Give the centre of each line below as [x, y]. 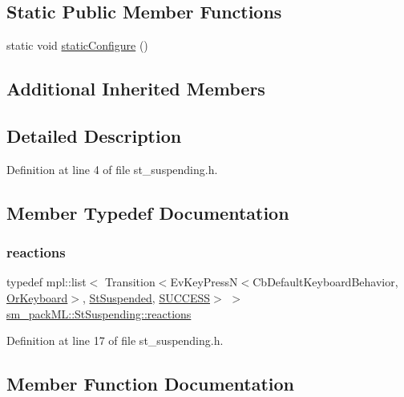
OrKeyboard [37, 297]
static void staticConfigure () [77, 45]
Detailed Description [94, 135]
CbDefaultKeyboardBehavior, [325, 282]
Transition [130, 282]
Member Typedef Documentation [148, 212]
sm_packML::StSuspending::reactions [99, 313]
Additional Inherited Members [136, 89]
